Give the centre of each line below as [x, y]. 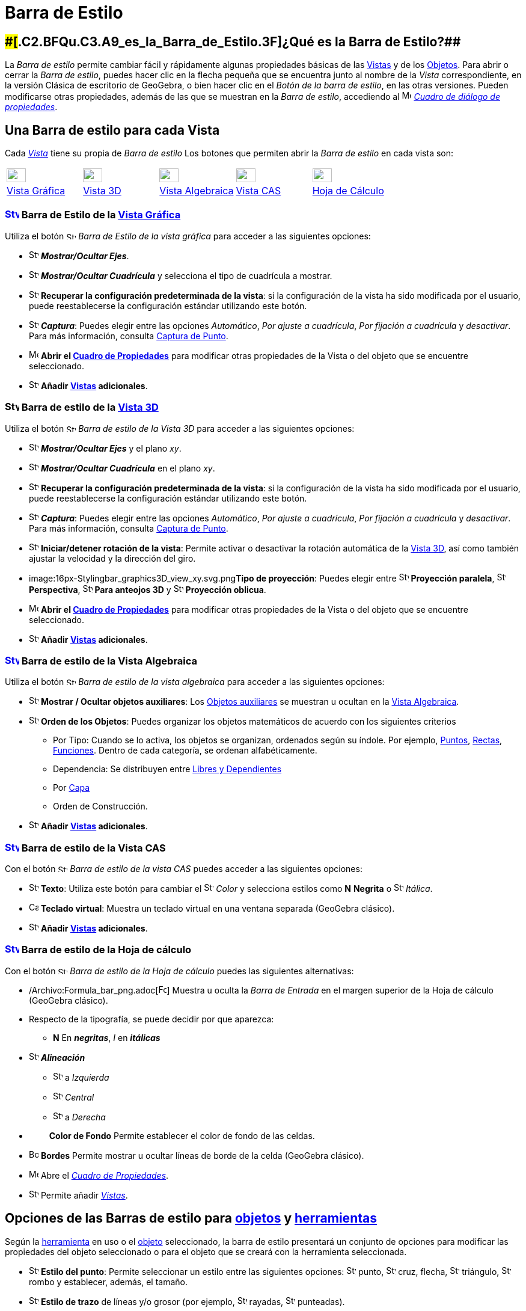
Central [79, 1097]
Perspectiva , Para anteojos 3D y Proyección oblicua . [148, 589]
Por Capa [72, 788]
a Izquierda [87, 1077]
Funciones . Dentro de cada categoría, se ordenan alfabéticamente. [185, 751]
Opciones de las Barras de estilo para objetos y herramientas [191, 1218]
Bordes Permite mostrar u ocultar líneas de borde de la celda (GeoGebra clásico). [202, 1155]
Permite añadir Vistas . [84, 1195]
